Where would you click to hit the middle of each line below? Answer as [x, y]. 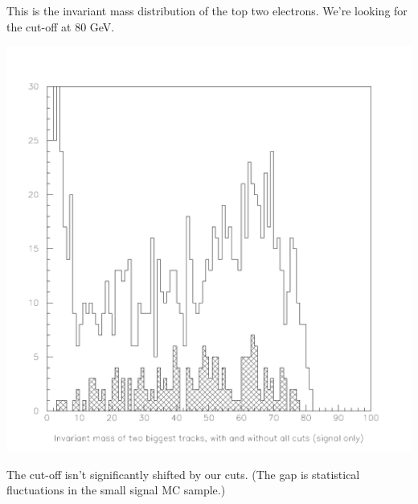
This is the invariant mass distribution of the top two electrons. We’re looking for [207, 10]
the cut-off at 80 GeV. [61, 26]
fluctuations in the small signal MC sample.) [116, 490]
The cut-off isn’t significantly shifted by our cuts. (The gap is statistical [183, 474]
